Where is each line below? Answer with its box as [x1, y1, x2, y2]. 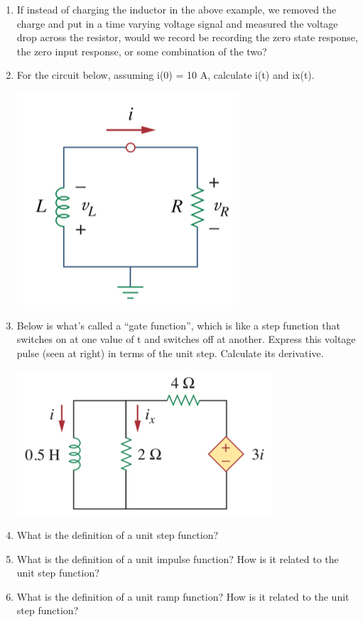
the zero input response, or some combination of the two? [16, 43, 267, 58]
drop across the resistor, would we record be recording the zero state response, [16, 30, 358, 45]
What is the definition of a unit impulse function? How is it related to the [16, 551, 339, 566]
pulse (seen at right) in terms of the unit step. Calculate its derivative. [16, 345, 324, 360]
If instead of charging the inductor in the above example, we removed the [16, 2, 337, 16]
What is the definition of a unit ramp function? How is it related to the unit [16, 589, 350, 604]
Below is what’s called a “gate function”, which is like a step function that [16, 317, 340, 332]
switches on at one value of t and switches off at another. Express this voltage [16, 332, 356, 347]
